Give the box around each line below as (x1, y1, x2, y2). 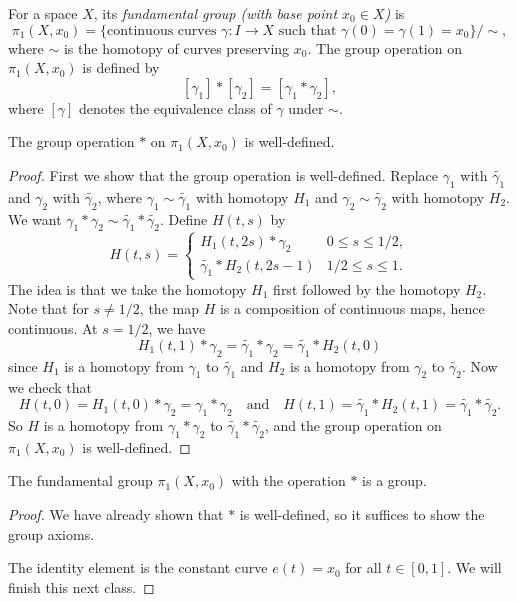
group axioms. (8, 523, 95, 544)
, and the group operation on (264, 414, 442, 435)
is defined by (82, 57, 160, 78)
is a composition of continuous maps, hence (219, 298, 485, 319)
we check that (8, 377, 92, 398)
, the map (139, 298, 199, 319)
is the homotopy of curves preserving (63, 37, 290, 58)
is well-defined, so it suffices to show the (239, 503, 485, 524)
